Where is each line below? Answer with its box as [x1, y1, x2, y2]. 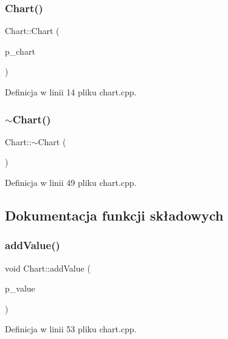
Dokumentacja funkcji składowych [5, 205, 224, 224]
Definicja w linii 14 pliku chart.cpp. [5, 86, 137, 98]
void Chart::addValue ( [5, 261, 91, 274]
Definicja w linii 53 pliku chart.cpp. [5, 323, 137, 335]
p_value [5, 282, 35, 295]
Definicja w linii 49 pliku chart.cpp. [5, 176, 137, 188]
